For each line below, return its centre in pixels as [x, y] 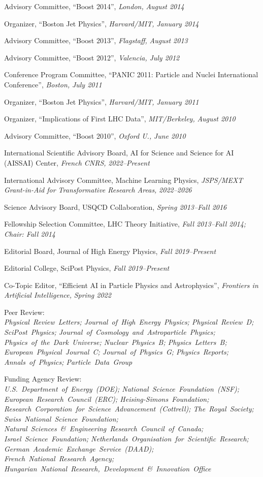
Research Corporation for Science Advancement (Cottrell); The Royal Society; [129, 409]
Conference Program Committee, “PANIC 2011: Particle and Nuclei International [131, 74]
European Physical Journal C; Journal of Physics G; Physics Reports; [116, 352]
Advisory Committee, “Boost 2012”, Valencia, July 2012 [92, 57]
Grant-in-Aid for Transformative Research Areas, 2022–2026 [98, 190]
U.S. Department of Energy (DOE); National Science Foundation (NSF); [122, 389]
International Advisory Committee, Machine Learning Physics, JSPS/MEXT [124, 180]
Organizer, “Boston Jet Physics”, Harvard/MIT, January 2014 [102, 23]
